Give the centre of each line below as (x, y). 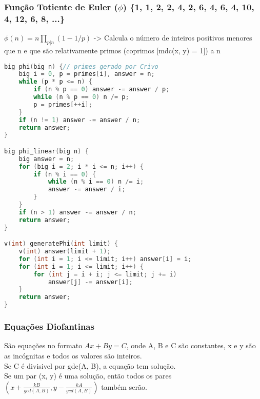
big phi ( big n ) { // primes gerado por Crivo (81, 66)
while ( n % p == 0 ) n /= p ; (81, 97)
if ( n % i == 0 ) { (65, 174)
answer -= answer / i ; (87, 189)
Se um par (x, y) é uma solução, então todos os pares (88, 376)
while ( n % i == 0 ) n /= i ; (96, 182)
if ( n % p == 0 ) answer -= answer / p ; (102, 89)
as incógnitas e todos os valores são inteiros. (73, 355)
